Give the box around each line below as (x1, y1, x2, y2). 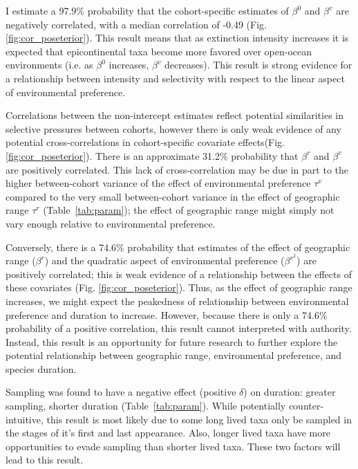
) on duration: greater (243, 385, 336, 399)
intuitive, (6, 412, 44, 426)
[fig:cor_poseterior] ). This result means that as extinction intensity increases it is (6, 30, 349, 45)
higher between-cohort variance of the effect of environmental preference (6, 176, 311, 190)
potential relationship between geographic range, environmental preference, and (6, 348, 342, 362)
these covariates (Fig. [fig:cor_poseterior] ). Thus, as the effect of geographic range (6, 280, 352, 295)
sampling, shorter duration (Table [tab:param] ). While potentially (6, 398, 286, 413)
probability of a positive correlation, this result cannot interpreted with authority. (6, 321, 352, 335)
